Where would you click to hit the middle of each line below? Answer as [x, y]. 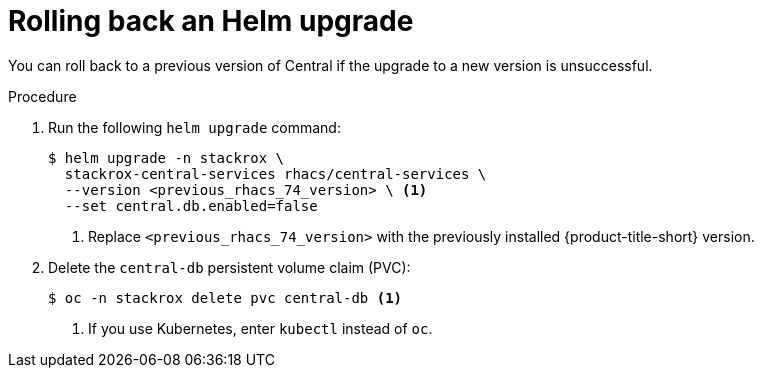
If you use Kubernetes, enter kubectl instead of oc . [260, 328]
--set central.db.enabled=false [191, 205]
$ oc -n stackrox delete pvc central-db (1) [225, 297]
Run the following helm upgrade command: [194, 127]
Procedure [42, 96]
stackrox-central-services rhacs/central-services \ [275, 173]
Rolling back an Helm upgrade [211, 21]
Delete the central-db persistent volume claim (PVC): [229, 267]
